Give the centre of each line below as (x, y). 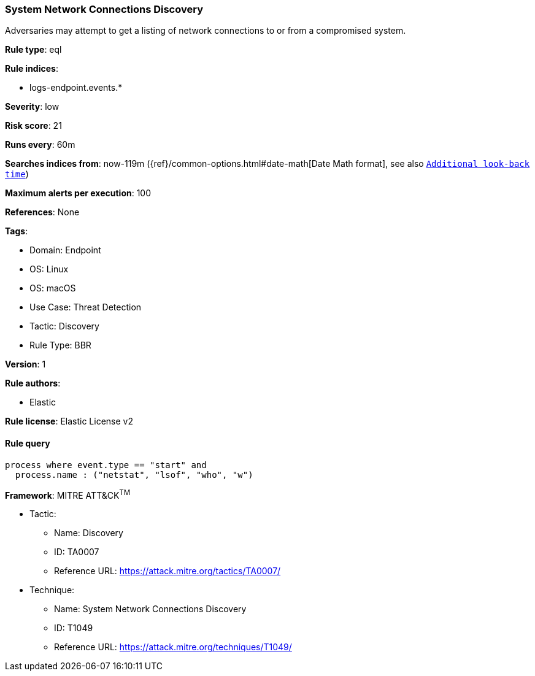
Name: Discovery (89, 533)
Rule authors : (33, 383)
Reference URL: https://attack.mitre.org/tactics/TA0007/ (167, 571)
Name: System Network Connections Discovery (150, 609)
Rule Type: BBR (60, 345)
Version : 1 (25, 364)
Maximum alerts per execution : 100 (78, 193)
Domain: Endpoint (65, 250)
